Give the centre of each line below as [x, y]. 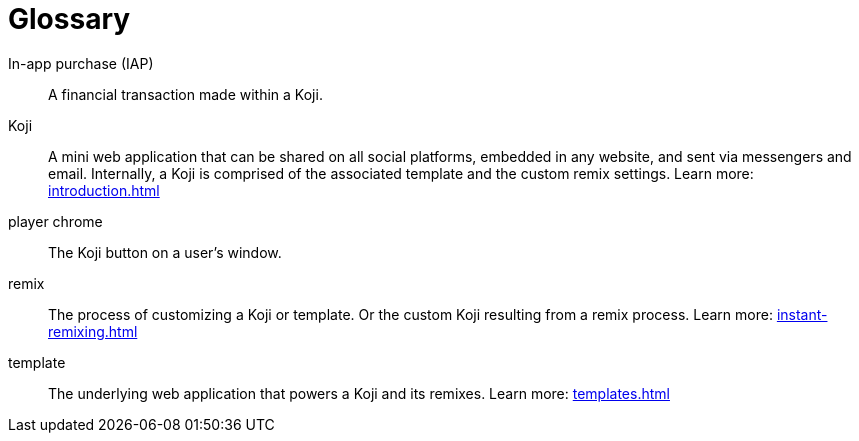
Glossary [69, 19]
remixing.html [93, 331]
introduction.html [104, 190]
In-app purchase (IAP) [81, 63]
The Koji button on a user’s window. [165, 252]
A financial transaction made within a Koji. [185, 94]
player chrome [55, 221]
